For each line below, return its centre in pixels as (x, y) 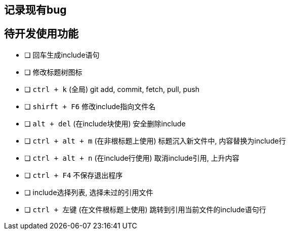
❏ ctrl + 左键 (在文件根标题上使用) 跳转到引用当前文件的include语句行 (145, 209)
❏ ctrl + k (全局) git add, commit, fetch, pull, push (112, 89)
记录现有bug (35, 10)
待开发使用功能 (41, 34)
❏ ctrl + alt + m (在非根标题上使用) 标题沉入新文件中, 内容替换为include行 (155, 141)
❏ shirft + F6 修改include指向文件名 (90, 106)
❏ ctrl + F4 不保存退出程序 (74, 175)
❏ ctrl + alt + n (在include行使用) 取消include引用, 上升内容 (132, 158)
